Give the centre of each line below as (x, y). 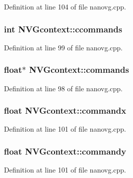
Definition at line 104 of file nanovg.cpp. (65, 6)
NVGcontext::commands (79, 70)
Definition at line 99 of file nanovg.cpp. (64, 47)
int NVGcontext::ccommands (63, 29)
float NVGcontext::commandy (65, 151)
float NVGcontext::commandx (65, 110)
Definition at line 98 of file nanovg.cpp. (64, 88)
